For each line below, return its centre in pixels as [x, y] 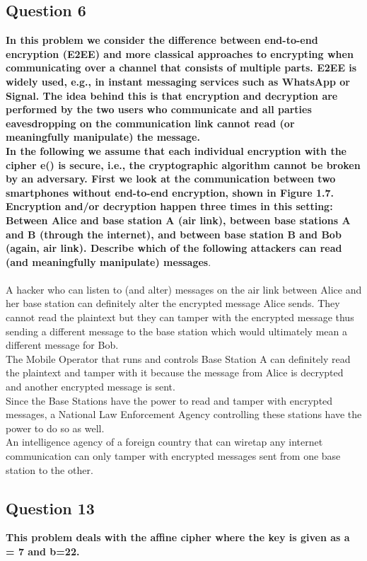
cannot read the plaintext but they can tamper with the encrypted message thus [180, 317]
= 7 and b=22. [43, 551]
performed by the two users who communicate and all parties [159, 109]
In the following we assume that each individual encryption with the [176, 150]
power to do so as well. [55, 428]
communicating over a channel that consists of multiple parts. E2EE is [181, 68]
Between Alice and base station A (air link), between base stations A [178, 220]
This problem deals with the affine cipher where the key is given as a [178, 537]
